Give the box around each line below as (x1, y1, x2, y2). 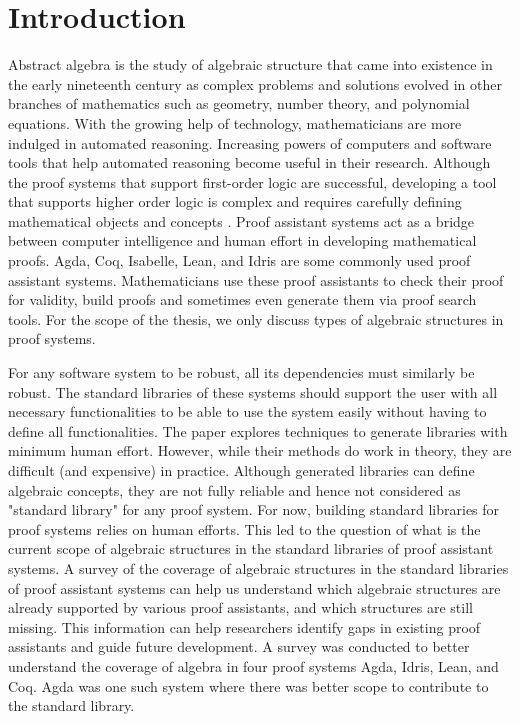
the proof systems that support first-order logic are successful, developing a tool (8, 171, 497, 192)
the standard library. (8, 695, 135, 716)
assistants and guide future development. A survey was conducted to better (8, 636, 470, 657)
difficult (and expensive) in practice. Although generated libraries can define (8, 460, 475, 480)
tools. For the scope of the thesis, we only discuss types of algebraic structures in (8, 308, 504, 329)
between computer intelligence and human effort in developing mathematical (8, 230, 477, 251)
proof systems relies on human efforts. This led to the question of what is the (8, 518, 481, 539)
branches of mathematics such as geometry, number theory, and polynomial (8, 93, 470, 114)
